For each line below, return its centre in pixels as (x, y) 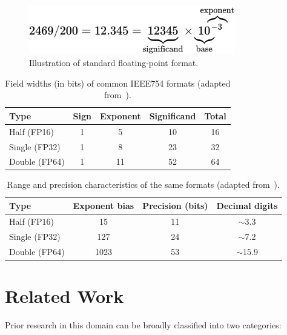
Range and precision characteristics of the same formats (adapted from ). (143, 184)
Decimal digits (247, 206)
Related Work (64, 295)
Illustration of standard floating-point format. (114, 63)
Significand (173, 115)
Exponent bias (104, 206)
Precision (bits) (175, 206)
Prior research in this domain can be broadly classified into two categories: (143, 324)
